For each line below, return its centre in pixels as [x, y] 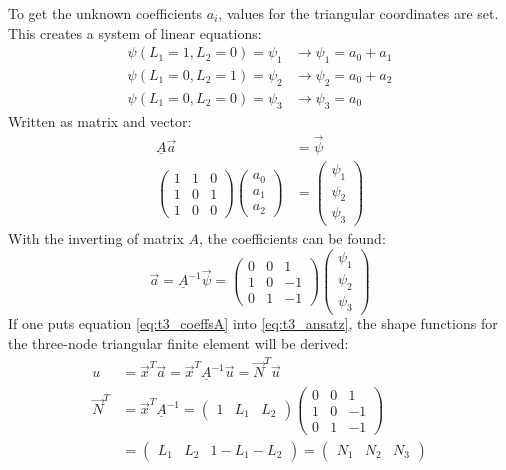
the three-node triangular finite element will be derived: [178, 343]
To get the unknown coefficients [105, 13]
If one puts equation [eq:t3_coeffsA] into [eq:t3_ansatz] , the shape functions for [253, 323]
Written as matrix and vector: [100, 120]
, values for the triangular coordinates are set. [358, 13]
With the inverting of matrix [96, 238]
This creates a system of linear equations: [135, 32]
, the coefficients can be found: [292, 238]
